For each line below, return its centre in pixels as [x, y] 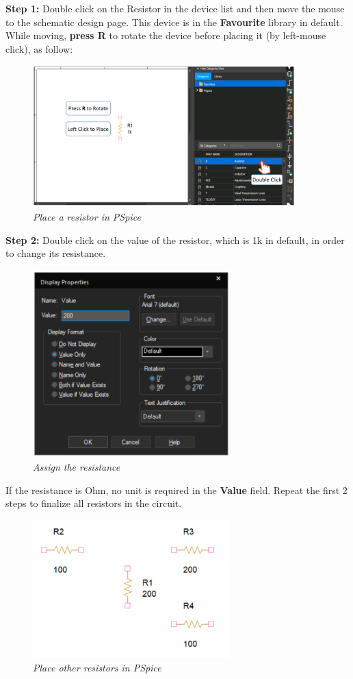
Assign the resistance [77, 467]
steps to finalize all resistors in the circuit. [94, 503]
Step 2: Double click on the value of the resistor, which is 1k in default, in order [175, 239]
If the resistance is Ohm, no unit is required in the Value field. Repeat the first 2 [176, 490]
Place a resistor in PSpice [87, 216]
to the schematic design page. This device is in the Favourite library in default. [174, 22]
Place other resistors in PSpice [97, 667]
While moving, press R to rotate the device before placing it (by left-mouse [166, 35]
